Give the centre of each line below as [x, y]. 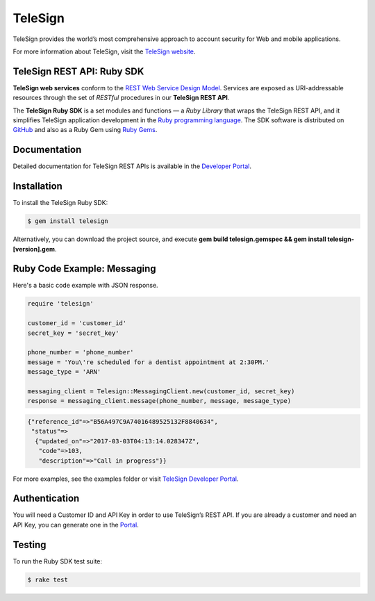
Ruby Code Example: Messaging [84, 269]
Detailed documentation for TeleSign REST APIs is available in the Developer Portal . [132, 166]
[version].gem [34, 249]
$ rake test [48, 579]
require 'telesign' [60, 304]
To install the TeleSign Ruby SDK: [60, 203]
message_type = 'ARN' [64, 372]
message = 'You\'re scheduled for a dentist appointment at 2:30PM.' [148, 362]
